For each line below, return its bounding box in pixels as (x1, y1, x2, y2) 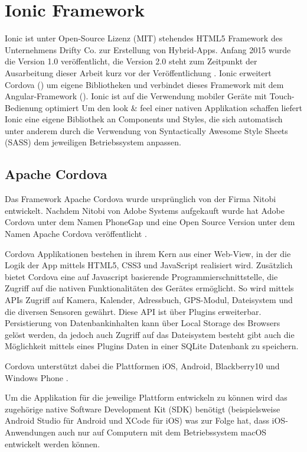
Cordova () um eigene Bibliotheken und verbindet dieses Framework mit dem (5, 78, 284, 90)
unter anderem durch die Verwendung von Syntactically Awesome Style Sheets (5, 124, 288, 136)
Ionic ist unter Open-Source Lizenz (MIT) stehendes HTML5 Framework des (5, 32, 283, 44)
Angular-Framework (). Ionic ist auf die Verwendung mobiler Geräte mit (5, 90, 267, 102)
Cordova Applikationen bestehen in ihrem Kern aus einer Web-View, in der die (5, 247, 291, 259)
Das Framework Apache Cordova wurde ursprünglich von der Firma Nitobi (5, 193, 276, 205)
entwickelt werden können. (5, 437, 100, 450)
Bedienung (5, 101, 43, 113)
